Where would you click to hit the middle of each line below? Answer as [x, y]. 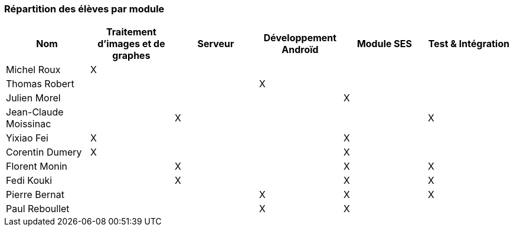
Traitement [131, 32]
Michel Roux [33, 70]
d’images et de [131, 44]
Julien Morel [33, 98]
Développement [300, 38]
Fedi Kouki [29, 181]
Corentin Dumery [44, 152]
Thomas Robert [40, 84]
